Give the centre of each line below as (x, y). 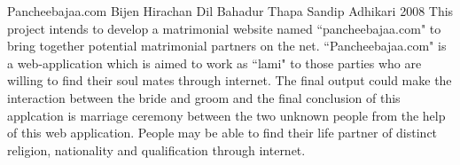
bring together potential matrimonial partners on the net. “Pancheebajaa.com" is (227, 46)
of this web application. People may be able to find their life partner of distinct (222, 133)
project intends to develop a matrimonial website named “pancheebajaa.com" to (224, 28)
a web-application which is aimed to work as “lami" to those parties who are (214, 63)
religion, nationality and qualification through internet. (156, 149)
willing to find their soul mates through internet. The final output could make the (230, 80)
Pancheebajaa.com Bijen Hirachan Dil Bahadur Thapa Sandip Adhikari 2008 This (230, 11)
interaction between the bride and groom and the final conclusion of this (204, 97)
